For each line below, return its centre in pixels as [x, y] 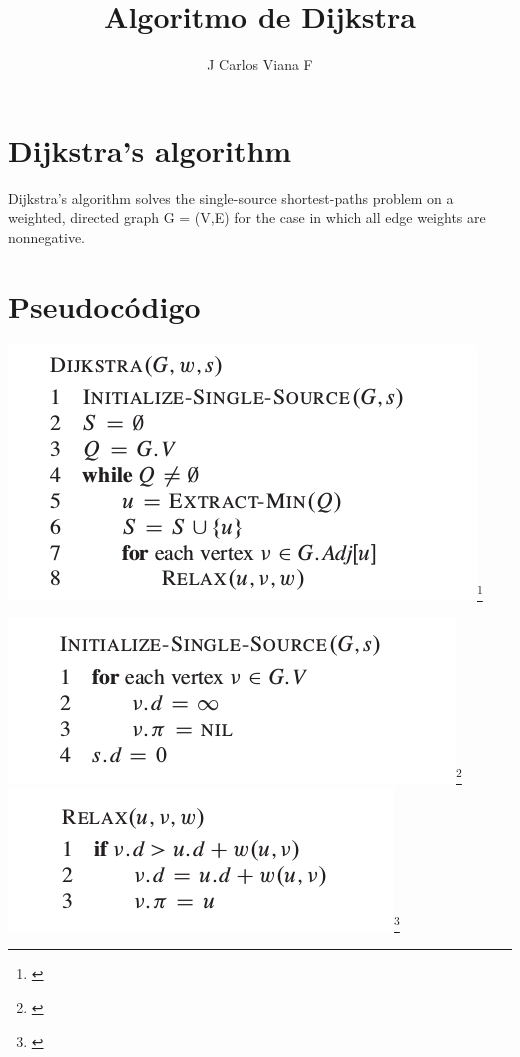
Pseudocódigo [104, 305]
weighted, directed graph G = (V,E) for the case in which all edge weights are [247, 217]
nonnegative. [47, 236]
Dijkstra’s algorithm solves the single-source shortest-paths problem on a [231, 197]
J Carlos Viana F [260, 64]
